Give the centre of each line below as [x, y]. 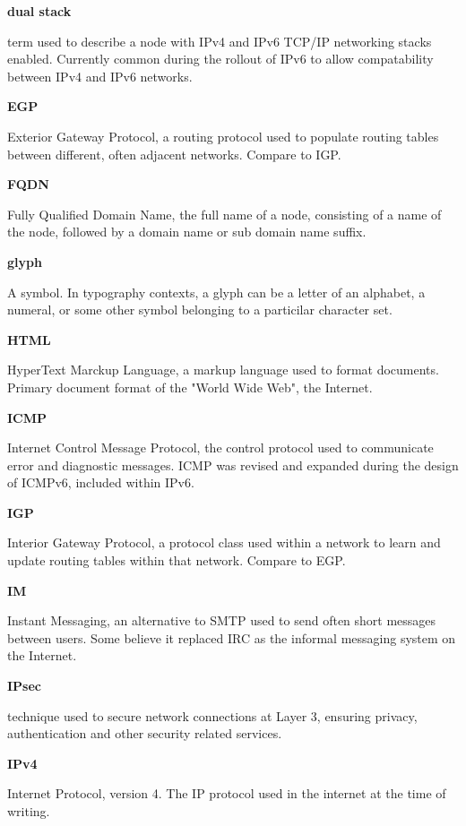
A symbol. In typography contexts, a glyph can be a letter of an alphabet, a [216, 292]
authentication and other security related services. [145, 733]
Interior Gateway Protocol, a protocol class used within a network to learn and [224, 542]
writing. [29, 811]
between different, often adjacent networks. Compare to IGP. [174, 154]
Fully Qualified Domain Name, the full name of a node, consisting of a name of [224, 214]
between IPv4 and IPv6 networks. [100, 76]
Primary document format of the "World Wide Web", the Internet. [190, 387]
